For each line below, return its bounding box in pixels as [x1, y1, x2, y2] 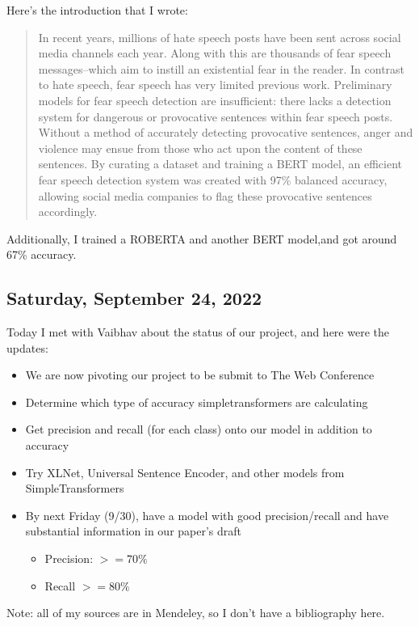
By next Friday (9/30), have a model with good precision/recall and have [25, 506, 389, 523]
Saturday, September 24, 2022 [6, 286, 262, 311]
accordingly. [38, 203, 98, 220]
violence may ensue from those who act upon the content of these [38, 139, 362, 156]
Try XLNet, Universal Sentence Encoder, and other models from [25, 463, 345, 480]
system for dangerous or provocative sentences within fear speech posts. [38, 108, 393, 125]
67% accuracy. [6, 246, 77, 263]
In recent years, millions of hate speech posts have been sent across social [38, 28, 401, 45]
